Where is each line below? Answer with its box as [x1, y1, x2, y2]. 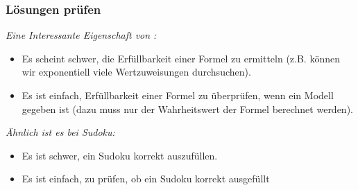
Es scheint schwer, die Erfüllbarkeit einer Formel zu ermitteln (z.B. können [22, 51, 340, 65]
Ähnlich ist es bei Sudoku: [6, 125, 115, 139]
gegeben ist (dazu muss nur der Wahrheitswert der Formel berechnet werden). [22, 101, 353, 116]
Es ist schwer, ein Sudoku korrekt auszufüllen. [22, 148, 218, 162]
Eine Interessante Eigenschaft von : [6, 28, 157, 42]
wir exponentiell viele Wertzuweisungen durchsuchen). [22, 64, 251, 79]
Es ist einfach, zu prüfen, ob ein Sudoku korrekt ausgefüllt [22, 171, 270, 186]
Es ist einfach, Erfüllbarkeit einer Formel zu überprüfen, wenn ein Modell [22, 88, 334, 102]
